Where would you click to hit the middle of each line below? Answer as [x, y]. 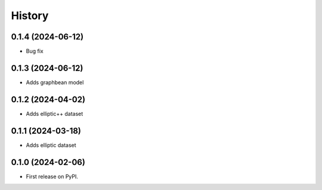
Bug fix [35, 51]
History [30, 16]
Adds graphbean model [55, 82]
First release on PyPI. [52, 176]
